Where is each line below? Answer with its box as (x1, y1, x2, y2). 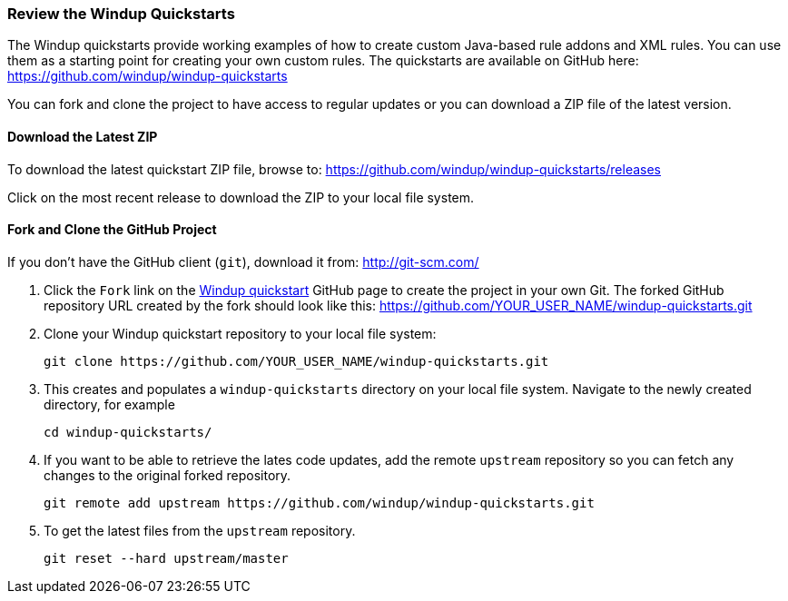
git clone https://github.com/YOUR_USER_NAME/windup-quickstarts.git (44, 353, 549, 369)
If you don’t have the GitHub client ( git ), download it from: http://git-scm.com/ (7, 253, 479, 270)
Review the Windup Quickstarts (7, 5, 235, 23)
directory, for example (44, 396, 175, 412)
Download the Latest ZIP (7, 128, 158, 144)
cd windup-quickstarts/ (44, 424, 212, 439)
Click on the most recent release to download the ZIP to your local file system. (7, 189, 475, 205)
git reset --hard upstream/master (44, 550, 289, 566)
